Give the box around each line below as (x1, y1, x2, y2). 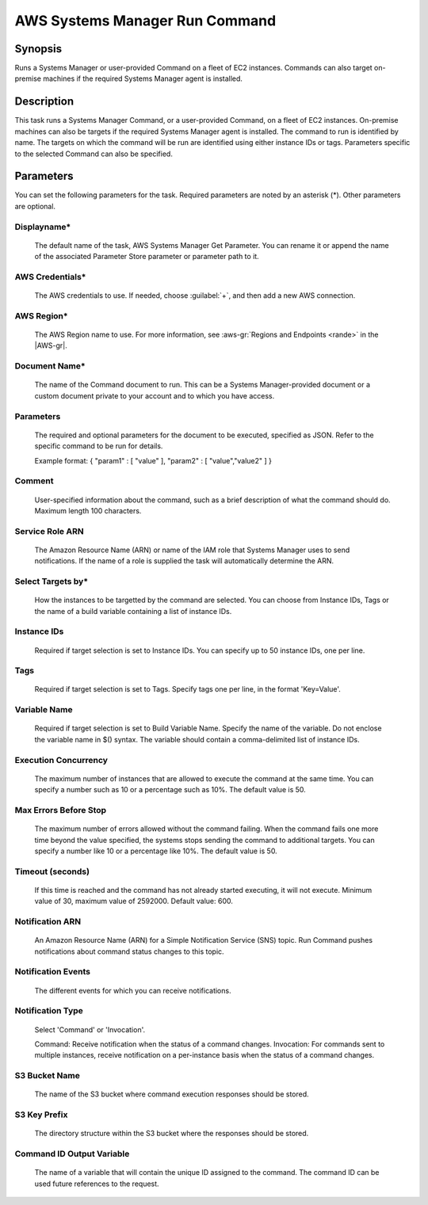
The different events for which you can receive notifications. (34, 986, 231, 995)
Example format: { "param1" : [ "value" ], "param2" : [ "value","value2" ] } (34, 456, 273, 465)
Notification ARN (14, 916, 82, 927)
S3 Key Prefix (14, 1109, 68, 1120)
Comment (14, 475, 54, 486)
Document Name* (14, 360, 86, 372)
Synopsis (14, 42, 63, 55)
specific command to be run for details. (34, 441, 163, 451)
